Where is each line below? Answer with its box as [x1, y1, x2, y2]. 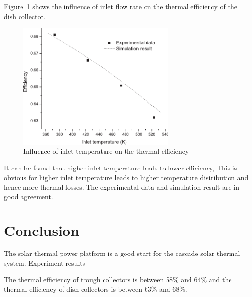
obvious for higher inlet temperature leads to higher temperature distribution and [4, 172, 249, 182]
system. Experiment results [4, 258, 85, 268]
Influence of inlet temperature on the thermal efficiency [23, 146, 189, 156]
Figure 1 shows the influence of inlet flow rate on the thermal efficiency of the [4, 1, 237, 11]
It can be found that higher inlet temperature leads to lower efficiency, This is [4, 162, 237, 172]
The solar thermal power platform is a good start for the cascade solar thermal [4, 248, 240, 258]
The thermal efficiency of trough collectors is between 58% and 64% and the [4, 274, 232, 284]
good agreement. [4, 191, 53, 201]
